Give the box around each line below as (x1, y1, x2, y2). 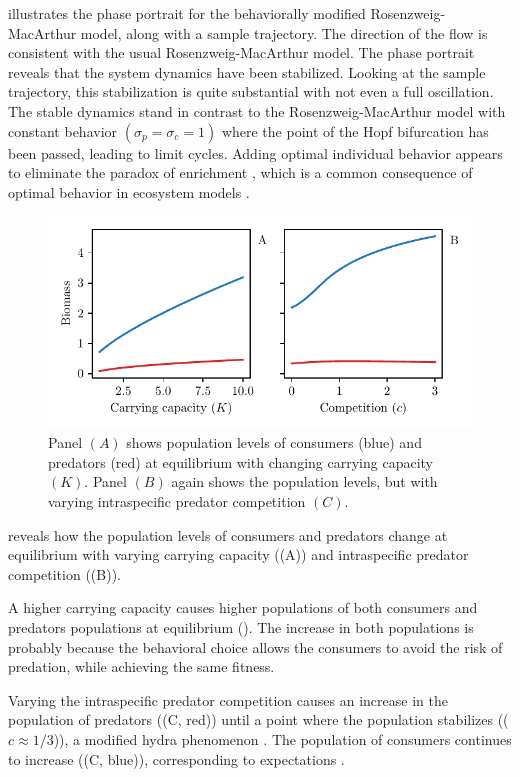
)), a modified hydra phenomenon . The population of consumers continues (53, 728, 512, 749)
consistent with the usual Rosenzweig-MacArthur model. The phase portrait (8, 42, 475, 63)
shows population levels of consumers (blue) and (126, 432, 422, 453)
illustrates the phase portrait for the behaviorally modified (8, 3, 366, 23)
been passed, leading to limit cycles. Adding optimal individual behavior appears (8, 142, 503, 163)
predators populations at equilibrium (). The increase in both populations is (8, 616, 474, 637)
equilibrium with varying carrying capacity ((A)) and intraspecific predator (8, 544, 469, 565)
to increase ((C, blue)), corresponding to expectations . (8, 748, 345, 769)
